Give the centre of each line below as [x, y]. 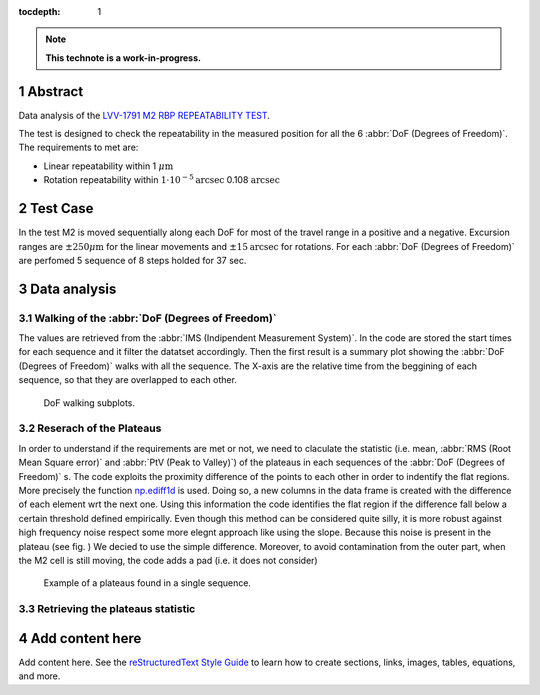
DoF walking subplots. [89, 402]
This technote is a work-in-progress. [123, 57]
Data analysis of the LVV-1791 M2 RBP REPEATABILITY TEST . [144, 115]
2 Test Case [56, 208]
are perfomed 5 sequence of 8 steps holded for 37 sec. [132, 260]
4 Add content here [80, 638]
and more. [39, 676]
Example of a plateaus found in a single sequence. [147, 583]
